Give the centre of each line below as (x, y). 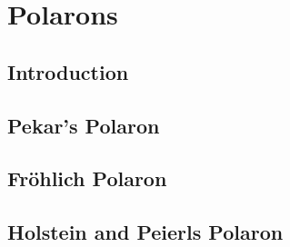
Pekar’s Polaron (84, 125)
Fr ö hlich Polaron (87, 178)
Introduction (68, 71)
